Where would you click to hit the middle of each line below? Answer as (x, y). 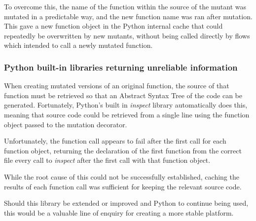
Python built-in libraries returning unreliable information (121, 67)
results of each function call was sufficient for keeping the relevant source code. (123, 186)
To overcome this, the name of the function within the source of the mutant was (125, 6)
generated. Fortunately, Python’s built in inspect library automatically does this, (126, 105)
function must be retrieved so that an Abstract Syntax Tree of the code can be (123, 95)
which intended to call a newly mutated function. (78, 45)
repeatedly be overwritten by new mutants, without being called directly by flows (127, 35)
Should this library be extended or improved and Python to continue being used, (126, 203)
